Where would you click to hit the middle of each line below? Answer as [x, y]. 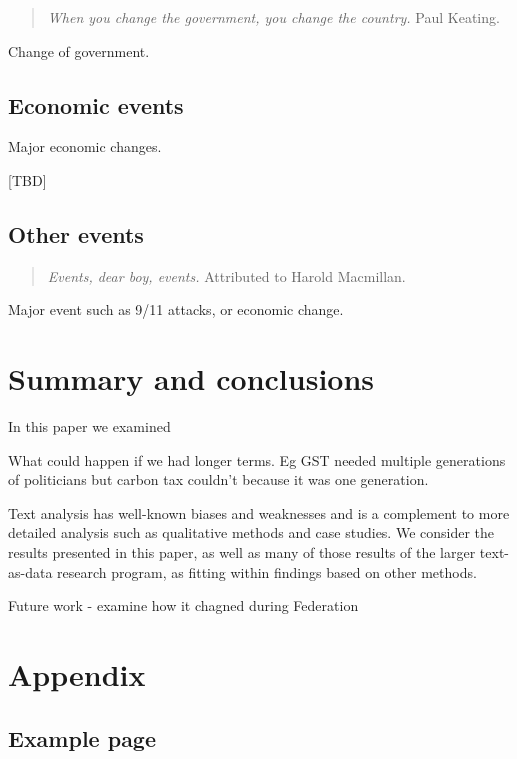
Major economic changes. [85, 146]
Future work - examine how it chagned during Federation [183, 605]
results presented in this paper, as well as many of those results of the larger [242, 552]
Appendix [77, 674]
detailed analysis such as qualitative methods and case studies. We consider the [251, 532]
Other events [76, 233]
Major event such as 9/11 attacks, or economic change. [176, 309]
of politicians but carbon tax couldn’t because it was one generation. [218, 479]
